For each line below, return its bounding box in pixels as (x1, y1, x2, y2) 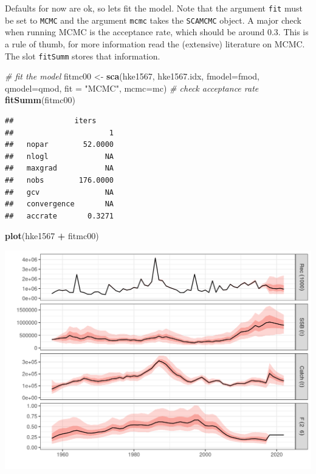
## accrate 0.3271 (5, 211, 114, 220)
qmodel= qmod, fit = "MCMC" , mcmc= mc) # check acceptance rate (5, 81, 259, 94)
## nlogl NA (5, 152, 114, 161)
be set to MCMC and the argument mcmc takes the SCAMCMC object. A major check (5, 13, 301, 26)
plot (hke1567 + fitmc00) (5, 229, 99, 242)
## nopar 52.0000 (5, 140, 114, 149)
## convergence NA (5, 200, 114, 209)
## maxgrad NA (5, 164, 114, 173)
